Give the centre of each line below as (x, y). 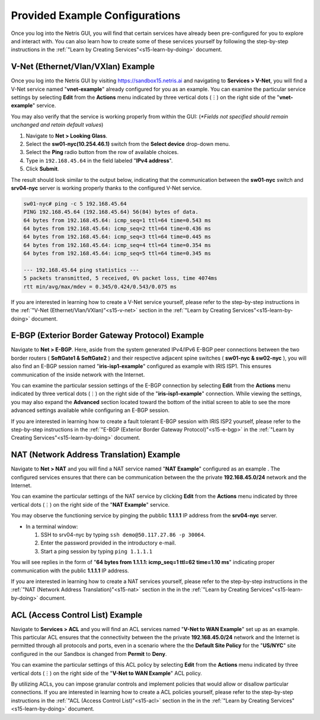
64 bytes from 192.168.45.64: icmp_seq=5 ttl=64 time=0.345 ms (117, 254)
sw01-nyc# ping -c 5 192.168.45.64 (75, 204)
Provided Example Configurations (96, 15)
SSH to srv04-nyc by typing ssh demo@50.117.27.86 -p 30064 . (123, 535)
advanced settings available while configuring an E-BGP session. (90, 410)
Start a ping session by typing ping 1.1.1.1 (97, 551)
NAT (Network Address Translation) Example (96, 455)
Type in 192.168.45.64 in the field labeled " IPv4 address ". (99, 161)
